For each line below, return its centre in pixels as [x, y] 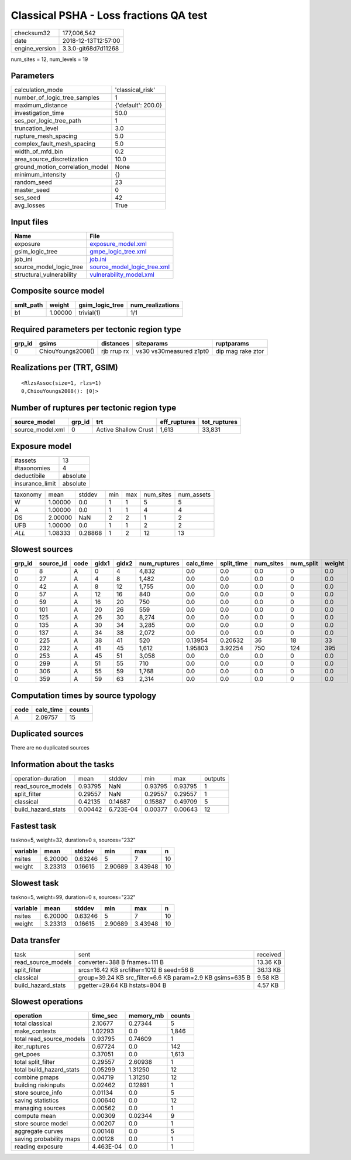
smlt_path [29, 305]
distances [115, 343]
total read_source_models [50, 1039]
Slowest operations [47, 1002]
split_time [234, 564]
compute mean [35, 1116]
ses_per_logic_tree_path [48, 121]
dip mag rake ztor [240, 351]
